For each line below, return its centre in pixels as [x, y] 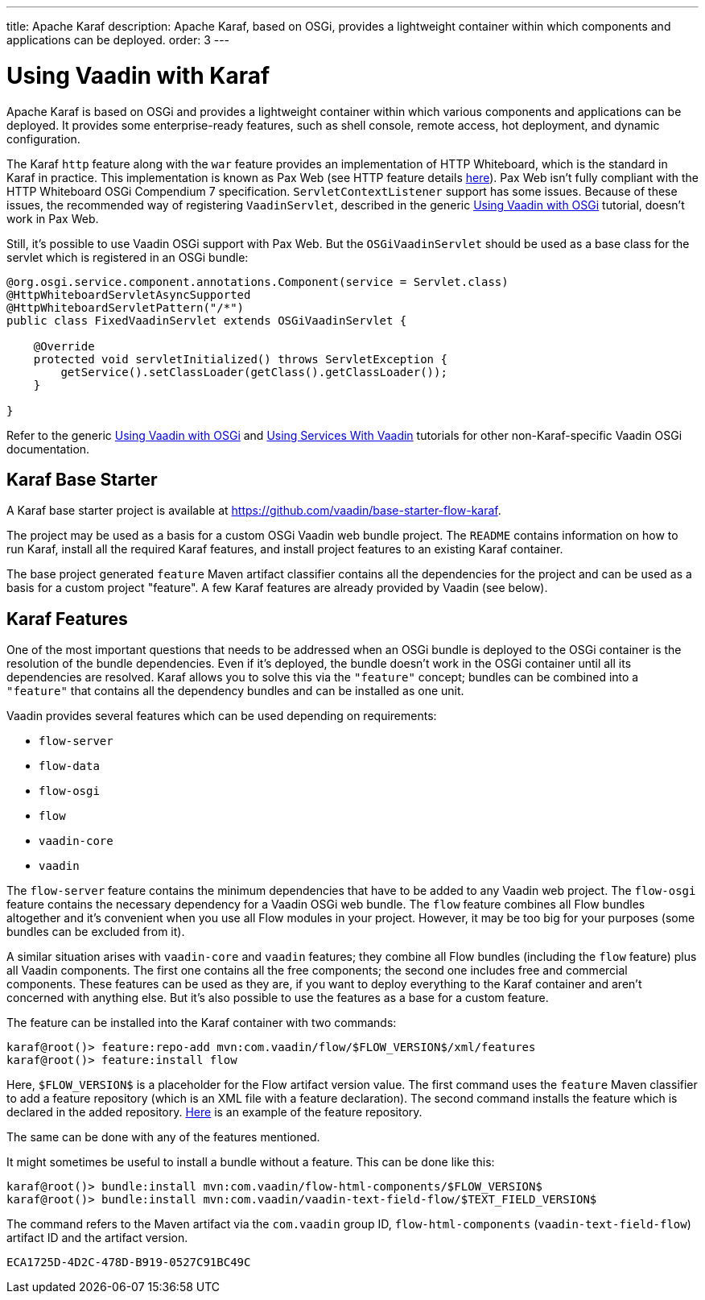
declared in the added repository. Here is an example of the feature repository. [214, 1112]
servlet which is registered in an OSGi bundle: [128, 257]
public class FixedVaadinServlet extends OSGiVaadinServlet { [207, 320]
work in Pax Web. [53, 218]
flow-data [69, 766]
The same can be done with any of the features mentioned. [163, 1137]
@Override [64, 346]
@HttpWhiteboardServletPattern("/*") [126, 307]
